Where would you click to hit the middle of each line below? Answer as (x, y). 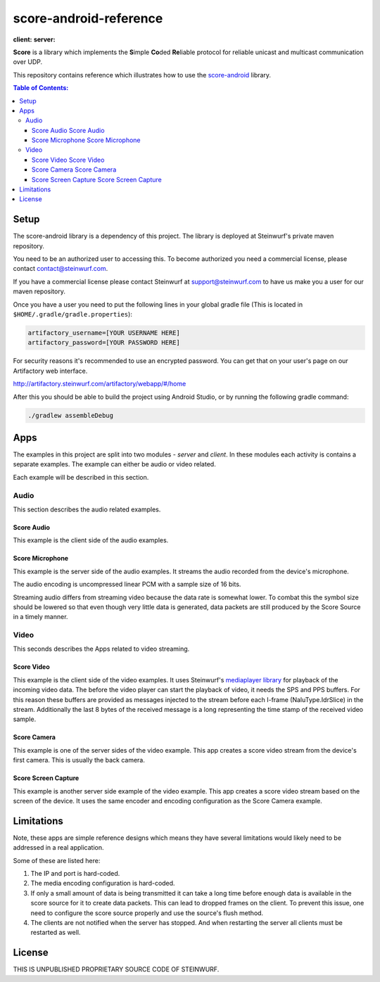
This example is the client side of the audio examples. (91, 540)
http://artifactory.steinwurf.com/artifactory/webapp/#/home (100, 384)
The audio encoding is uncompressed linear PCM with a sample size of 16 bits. (127, 585)
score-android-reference (88, 18)
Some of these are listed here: (57, 860)
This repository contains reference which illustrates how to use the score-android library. (142, 75)
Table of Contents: (41, 88)
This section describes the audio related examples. (87, 509)
